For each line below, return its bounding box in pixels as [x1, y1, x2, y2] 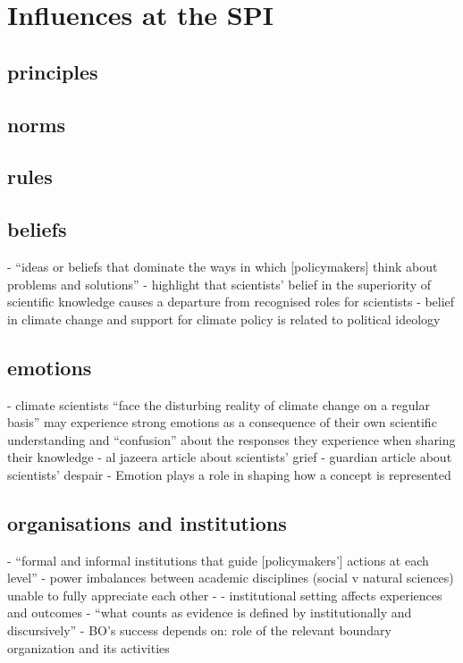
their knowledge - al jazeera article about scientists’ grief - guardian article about [7, 448, 452, 466]
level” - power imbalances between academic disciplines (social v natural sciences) [7, 568, 454, 587]
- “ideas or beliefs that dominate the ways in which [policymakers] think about [7, 256, 438, 275]
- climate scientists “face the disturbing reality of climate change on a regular [7, 395, 430, 414]
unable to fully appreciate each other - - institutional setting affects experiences [7, 585, 442, 604]
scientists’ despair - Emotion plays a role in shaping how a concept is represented [7, 465, 451, 483]
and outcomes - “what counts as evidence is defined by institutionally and [7, 603, 412, 622]
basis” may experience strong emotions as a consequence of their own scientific [7, 413, 437, 432]
